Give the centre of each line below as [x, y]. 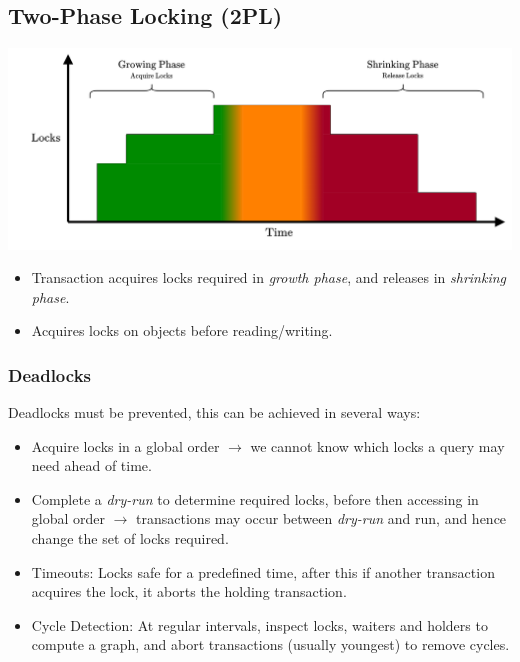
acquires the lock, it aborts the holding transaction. [189, 591]
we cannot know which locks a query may [377, 445]
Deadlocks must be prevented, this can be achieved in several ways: [214, 412]
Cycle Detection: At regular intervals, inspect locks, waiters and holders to [259, 624]
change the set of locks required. [130, 538]
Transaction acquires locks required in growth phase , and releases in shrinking [269, 277]
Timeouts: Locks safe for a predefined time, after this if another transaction [263, 571]
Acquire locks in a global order [125, 445]
